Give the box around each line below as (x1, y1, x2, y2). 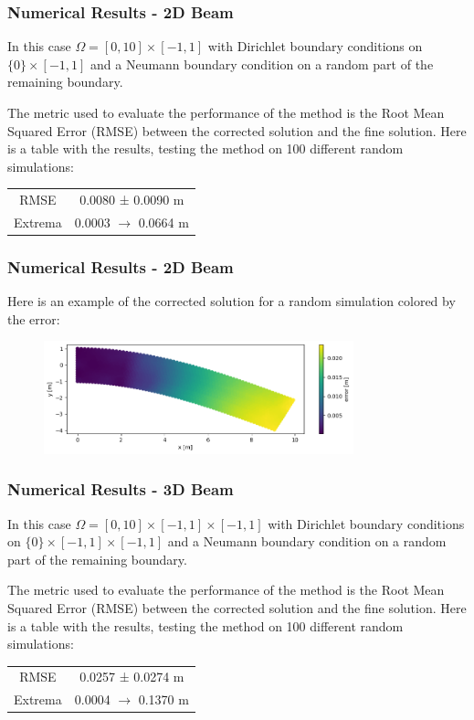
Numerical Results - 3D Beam (7, 478, 234, 501)
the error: (7, 309, 60, 328)
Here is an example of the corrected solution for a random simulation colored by (7, 291, 456, 311)
